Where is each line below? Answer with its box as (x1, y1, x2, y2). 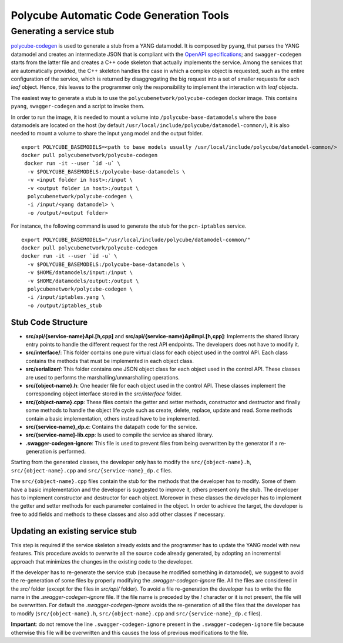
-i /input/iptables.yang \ (27, 294, 105, 301)
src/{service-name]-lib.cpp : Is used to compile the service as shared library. (25, 431, 214, 438)
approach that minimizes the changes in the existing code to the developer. (11, 558, 193, 565)
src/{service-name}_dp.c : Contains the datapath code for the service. (25, 423, 197, 430)
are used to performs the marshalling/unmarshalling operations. (25, 374, 180, 381)
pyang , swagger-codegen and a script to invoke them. (11, 103, 145, 110)
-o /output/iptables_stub (27, 302, 102, 309)
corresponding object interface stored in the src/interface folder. (25, 390, 182, 397)
